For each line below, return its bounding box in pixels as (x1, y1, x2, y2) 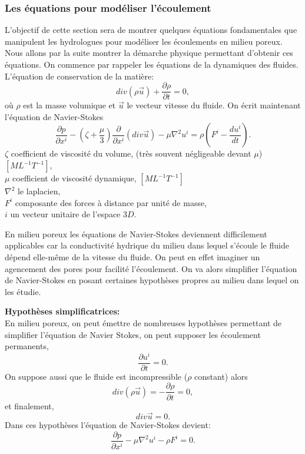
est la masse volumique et (23, 99, 116, 111)
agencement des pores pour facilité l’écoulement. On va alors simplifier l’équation (5, 262, 297, 274)
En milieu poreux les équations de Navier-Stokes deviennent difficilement (5, 227, 267, 240)
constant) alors (194, 370, 248, 382)
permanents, (5, 340, 49, 352)
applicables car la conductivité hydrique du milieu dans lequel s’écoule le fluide (5, 239, 289, 251)
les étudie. (5, 285, 41, 297)
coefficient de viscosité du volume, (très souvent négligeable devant (11, 147, 251, 160)
